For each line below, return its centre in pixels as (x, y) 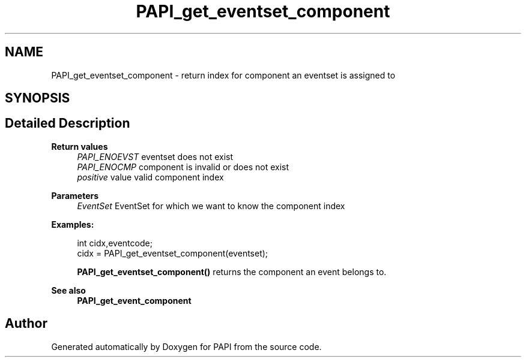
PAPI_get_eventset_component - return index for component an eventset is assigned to (223, 75)
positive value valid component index (150, 177)
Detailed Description (68, 123)
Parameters (75, 195)
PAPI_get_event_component (134, 300)
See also (68, 290)
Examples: (73, 224)
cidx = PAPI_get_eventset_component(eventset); (173, 253)
